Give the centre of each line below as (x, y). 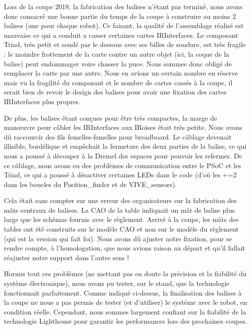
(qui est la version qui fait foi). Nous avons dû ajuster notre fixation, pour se (118, 238)
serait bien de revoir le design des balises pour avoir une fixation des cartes (115, 92)
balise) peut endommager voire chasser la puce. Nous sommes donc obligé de (118, 63)
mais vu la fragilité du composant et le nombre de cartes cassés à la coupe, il (118, 82)
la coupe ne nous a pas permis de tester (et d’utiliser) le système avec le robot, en (126, 302)
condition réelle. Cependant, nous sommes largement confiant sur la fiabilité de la (125, 311)
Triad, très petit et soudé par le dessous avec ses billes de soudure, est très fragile (125, 44)
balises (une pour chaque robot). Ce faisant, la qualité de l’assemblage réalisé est (124, 25)
